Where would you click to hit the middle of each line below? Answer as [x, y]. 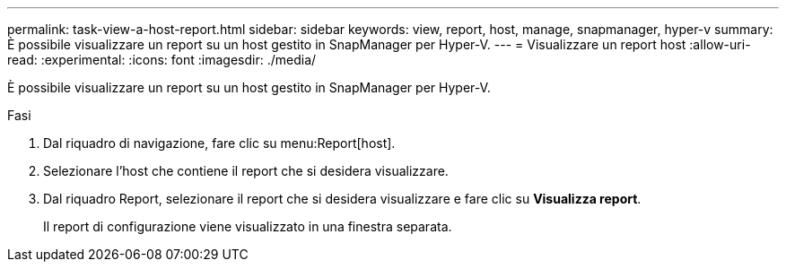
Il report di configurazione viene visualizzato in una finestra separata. [248, 226]
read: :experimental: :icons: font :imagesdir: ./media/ [162, 60]
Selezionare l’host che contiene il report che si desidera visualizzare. [246, 171]
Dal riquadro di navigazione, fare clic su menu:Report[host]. [219, 143]
